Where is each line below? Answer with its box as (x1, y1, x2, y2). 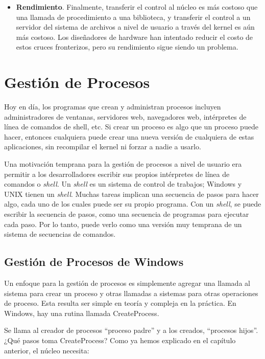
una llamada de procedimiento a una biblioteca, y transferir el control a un (16, 11, 251, 22)
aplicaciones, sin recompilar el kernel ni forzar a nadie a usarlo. (4, 141, 201, 152)
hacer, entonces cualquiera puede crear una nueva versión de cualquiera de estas (4, 131, 254, 142)
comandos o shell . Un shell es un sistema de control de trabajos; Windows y (4, 178, 242, 189)
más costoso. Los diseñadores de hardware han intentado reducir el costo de (16, 31, 253, 42)
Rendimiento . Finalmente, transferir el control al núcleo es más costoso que (16, 2, 258, 12)
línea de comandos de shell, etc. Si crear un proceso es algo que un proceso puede (4, 121, 258, 132)
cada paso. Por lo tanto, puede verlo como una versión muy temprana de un (4, 218, 242, 229)
